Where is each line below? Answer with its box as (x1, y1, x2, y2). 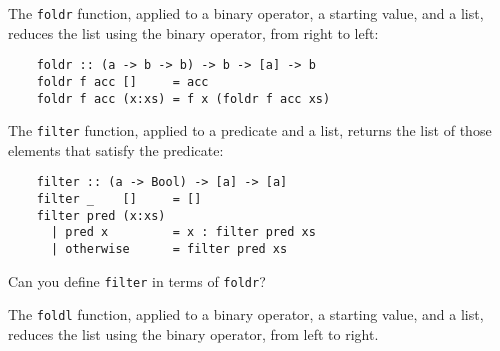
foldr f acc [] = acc (36, 74, 209, 89)
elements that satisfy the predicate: (8, 139, 224, 160)
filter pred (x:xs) (36, 208, 166, 223)
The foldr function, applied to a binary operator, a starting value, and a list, (8, 3, 484, 23)
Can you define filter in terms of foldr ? (8, 270, 266, 291)
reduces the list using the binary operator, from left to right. (8, 324, 379, 345)
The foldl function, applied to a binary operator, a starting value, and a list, (8, 304, 484, 325)
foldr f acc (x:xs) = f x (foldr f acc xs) (36, 91, 331, 106)
